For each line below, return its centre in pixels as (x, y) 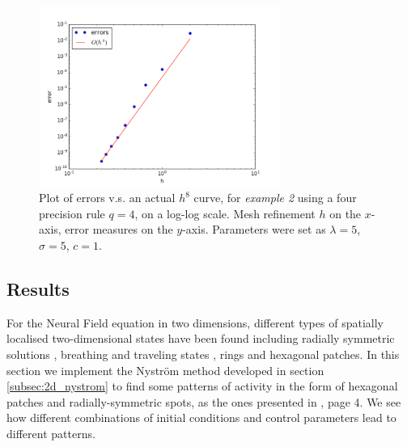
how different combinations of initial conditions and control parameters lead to (201, 417)
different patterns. (51, 433)
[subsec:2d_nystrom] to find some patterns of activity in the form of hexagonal (202, 386)
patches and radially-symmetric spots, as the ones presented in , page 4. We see (204, 401)
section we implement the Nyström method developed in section (165, 370)
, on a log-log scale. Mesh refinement (225, 213)
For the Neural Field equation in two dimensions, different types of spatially (195, 322)
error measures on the (119, 229)
